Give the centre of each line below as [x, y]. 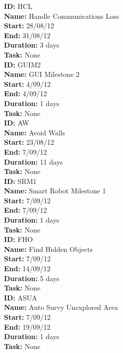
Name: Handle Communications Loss [61, 16]
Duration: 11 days [33, 161]
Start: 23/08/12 [29, 142]
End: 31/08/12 [27, 35]
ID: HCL [18, 6]
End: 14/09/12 [27, 268]
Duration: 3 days [32, 45]
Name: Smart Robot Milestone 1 [55, 191]
